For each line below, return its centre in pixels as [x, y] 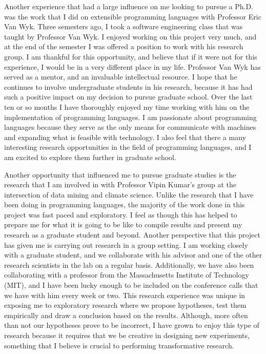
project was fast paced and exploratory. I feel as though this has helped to [121, 214]
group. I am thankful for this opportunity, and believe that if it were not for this [131, 56]
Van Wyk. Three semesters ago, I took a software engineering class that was [124, 26]
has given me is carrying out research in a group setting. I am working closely [126, 244]
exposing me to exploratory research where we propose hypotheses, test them [125, 305]
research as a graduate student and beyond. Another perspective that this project [132, 235]
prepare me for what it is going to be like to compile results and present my [123, 224]
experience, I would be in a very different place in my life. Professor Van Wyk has [132, 66]
